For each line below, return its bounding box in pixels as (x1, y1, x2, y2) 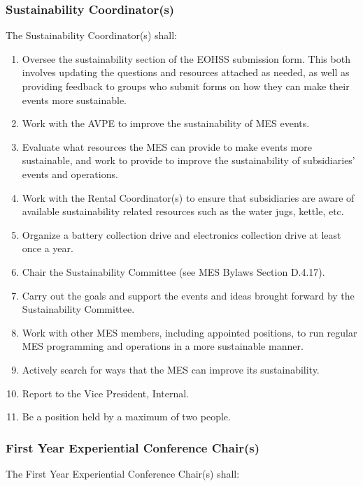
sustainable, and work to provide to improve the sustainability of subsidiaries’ (22, 153, 355, 168)
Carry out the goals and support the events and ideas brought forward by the (22, 288, 355, 302)
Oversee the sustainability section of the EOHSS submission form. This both (22, 51, 350, 66)
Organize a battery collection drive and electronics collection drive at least (22, 227, 341, 242)
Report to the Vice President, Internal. (22, 385, 189, 400)
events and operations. (22, 166, 118, 181)
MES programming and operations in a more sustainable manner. (22, 339, 304, 353)
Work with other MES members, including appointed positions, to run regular (22, 325, 357, 339)
